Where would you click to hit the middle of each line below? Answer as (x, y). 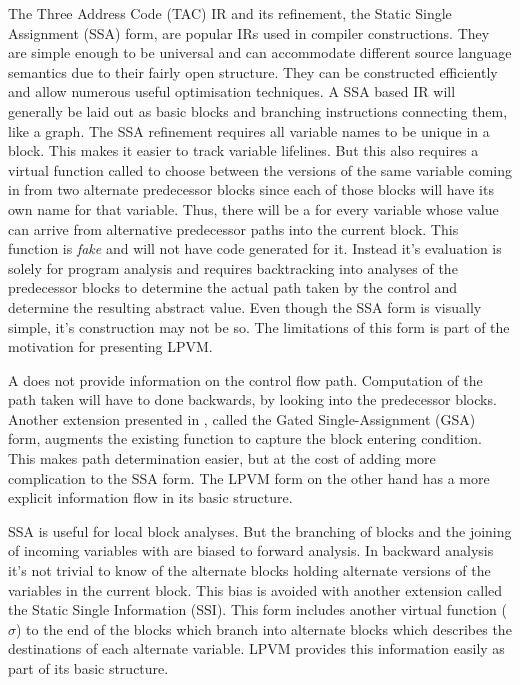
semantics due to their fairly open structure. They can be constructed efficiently (253, 71)
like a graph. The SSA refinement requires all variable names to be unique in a (249, 130)
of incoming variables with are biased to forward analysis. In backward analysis (251, 550)
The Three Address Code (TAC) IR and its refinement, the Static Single (230, 13)
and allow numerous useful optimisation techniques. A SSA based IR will (232, 91)
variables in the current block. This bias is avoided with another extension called (255, 589)
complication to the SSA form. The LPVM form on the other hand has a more (249, 477)
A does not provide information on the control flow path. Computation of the (245, 379)
